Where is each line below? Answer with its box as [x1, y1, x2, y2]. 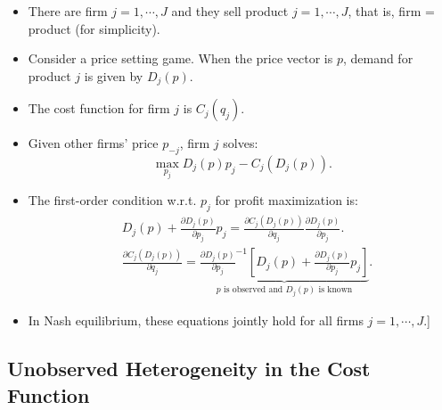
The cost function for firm [28, 99, 170, 118]
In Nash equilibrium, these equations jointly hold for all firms [28, 311, 364, 330]
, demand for [342, 49, 413, 68]
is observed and [224, 284, 283, 294]
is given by [84, 66, 143, 85]
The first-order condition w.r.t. [28, 191, 197, 209]
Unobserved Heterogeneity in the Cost [7, 355, 371, 382]
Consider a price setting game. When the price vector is [28, 49, 333, 68]
